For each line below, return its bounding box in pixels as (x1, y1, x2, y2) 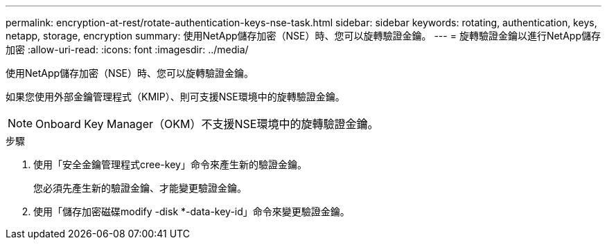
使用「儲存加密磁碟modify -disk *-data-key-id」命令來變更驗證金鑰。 (33, 206, 350, 217)
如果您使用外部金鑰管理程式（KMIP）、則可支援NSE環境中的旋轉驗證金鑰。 (6, 91, 345, 102)
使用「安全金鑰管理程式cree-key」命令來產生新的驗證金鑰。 (33, 158, 307, 170)
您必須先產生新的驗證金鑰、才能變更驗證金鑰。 (33, 182, 247, 194)
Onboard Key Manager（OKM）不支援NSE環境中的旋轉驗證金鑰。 (35, 117, 379, 131)
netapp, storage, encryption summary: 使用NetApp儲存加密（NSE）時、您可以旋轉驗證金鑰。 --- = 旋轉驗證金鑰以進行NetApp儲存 (6, 30, 601, 42)
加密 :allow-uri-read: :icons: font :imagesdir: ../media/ (6, 44, 249, 55)
